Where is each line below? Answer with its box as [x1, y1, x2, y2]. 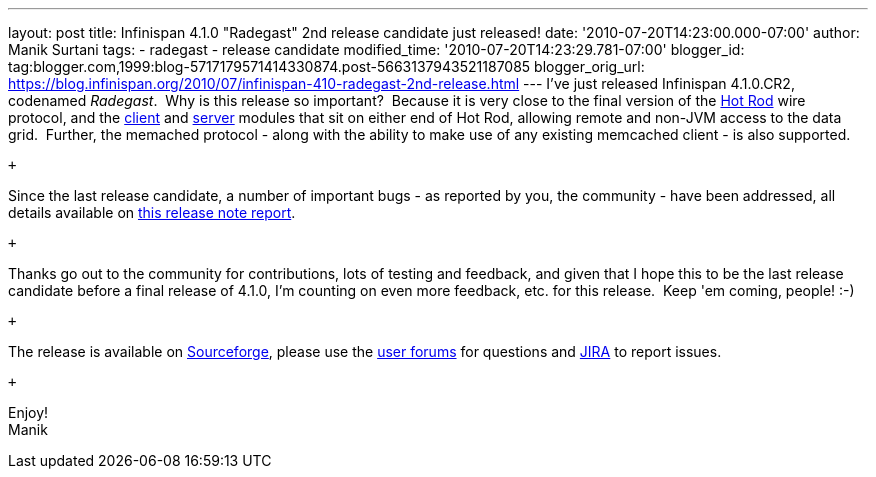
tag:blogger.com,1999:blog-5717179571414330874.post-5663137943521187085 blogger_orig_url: [8, 58, 645, 75]
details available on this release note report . [8, 204, 296, 221]
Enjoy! [8, 404, 49, 421]
